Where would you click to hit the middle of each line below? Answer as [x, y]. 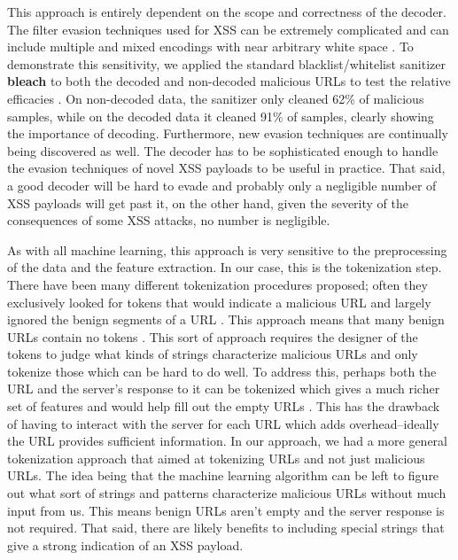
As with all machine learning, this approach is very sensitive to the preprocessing [227, 249]
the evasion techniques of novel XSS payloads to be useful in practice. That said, [226, 168]
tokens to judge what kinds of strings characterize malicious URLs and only [213, 354]
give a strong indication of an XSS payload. [125, 544]
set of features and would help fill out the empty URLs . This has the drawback [224, 406]
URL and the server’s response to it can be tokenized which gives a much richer [224, 389]
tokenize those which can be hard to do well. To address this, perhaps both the [222, 371]
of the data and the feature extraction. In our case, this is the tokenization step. [225, 267]
